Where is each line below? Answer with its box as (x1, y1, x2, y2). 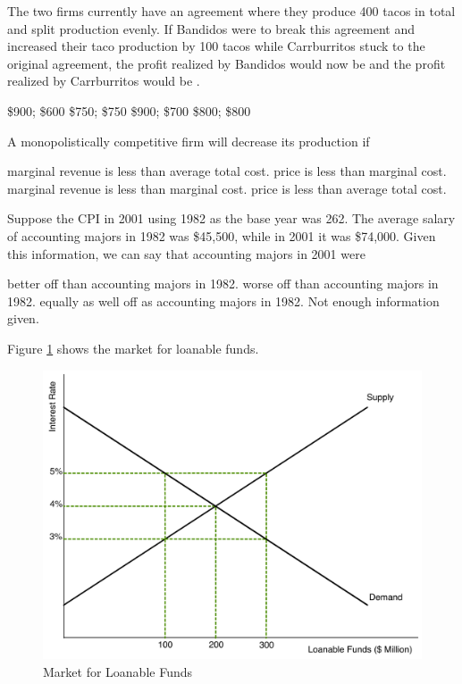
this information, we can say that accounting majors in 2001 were (7, 244, 365, 263)
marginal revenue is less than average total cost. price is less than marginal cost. (7, 162, 447, 180)
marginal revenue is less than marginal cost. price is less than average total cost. (7, 179, 447, 197)
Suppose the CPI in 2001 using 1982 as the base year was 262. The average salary (7, 209, 456, 228)
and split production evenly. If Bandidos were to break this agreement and (7, 19, 415, 38)
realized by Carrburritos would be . (7, 71, 200, 90)
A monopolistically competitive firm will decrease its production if (7, 131, 370, 150)
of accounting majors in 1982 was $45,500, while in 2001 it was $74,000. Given (7, 226, 436, 245)
